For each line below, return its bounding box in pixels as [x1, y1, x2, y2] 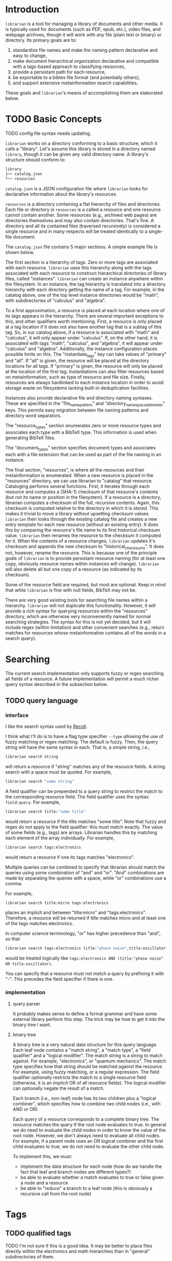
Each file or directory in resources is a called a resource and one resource [5, 206, 161, 212]
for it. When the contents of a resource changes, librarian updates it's [5, 537, 156, 544]
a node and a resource [20, 1179, 68, 1186]
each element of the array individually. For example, [5, 835, 115, 841]
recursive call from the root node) [20, 1191, 91, 1197]
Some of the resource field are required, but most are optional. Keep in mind [5, 582, 166, 588]
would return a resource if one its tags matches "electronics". [5, 854, 135, 860]
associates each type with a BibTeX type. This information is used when [5, 429, 157, 435]
